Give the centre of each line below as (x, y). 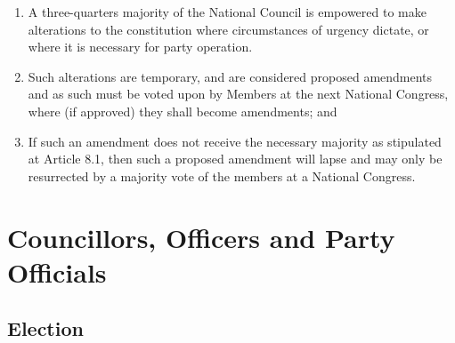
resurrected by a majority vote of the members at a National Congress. (222, 175)
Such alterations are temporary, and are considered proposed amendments (230, 76)
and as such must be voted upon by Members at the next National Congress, (238, 94)
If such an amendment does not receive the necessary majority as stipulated (235, 141)
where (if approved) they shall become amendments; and (183, 111)
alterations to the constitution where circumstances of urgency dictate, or (228, 29)
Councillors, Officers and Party (201, 237)
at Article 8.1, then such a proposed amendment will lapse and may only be (235, 159)
